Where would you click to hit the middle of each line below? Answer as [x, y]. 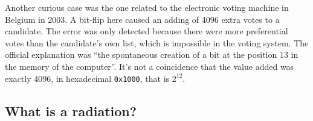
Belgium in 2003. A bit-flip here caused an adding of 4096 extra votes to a [142, 19]
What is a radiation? [71, 110]
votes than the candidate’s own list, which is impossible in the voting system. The [157, 42]
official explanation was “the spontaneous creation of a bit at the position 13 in [152, 54]
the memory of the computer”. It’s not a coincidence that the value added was [150, 66]
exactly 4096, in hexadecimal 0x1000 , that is [87, 78]
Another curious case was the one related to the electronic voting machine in [147, 7]
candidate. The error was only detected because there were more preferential [147, 31]
